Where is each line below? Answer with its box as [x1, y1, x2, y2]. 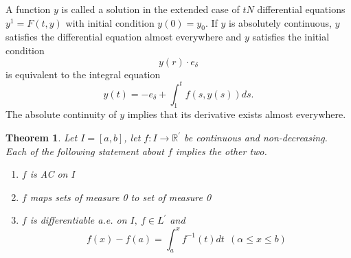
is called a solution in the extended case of [61, 2, 240, 16]
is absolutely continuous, [229, 15, 332, 30]
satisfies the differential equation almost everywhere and [5, 30, 242, 44]
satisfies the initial [252, 30, 330, 44]
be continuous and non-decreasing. [184, 130, 328, 145]
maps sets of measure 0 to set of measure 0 [30, 189, 212, 204]
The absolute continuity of [5, 107, 117, 121]
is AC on [30, 167, 68, 181]
